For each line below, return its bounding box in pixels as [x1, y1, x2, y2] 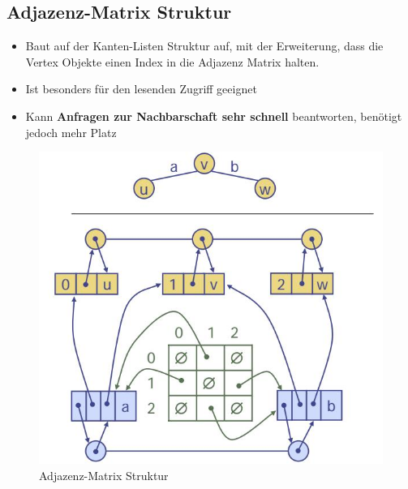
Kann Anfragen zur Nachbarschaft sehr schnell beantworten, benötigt [25, 107, 402, 124]
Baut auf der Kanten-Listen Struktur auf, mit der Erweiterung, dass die [25, 37, 384, 54]
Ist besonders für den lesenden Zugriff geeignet [25, 80, 257, 97]
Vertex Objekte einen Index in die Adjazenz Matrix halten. [25, 53, 320, 70]
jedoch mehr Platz [25, 123, 117, 140]
